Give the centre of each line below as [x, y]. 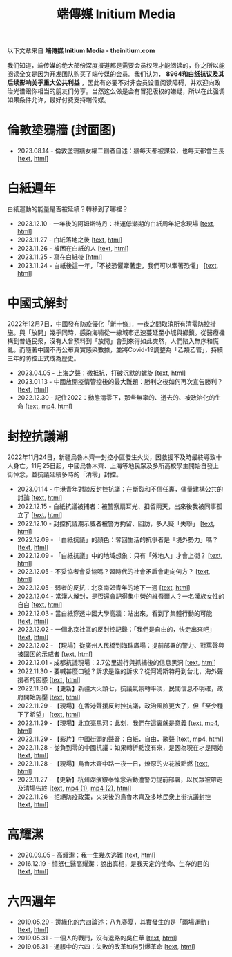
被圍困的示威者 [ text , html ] [55, 654]
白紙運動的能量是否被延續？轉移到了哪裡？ [68, 209]
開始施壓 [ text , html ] [52, 697]
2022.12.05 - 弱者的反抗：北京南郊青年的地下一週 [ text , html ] [104, 587]
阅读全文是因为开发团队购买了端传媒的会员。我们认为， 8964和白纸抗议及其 [116, 74]
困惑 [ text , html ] [58, 679]
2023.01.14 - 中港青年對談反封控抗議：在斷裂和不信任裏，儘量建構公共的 [120, 489]
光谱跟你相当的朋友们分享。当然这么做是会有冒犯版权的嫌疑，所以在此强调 [119, 91]
